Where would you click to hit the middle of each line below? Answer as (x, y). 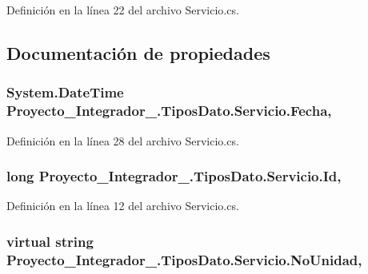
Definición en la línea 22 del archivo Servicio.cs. (123, 10)
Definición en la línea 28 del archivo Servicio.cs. (123, 140)
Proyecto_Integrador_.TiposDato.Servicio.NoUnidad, (184, 259)
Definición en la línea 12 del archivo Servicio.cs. (123, 206)
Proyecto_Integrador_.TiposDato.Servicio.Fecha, (169, 111)
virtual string (50, 241)
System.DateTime (65, 92)
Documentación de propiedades (138, 52)
